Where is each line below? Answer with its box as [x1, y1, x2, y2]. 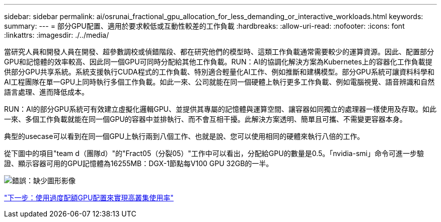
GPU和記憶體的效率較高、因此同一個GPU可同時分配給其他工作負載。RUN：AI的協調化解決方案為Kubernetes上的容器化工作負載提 [4, 57, 432, 66]
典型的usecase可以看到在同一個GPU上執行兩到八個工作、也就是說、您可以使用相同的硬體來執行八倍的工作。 [4, 132, 364, 140]
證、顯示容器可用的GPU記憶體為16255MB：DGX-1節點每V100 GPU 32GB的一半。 [4, 159, 273, 168]
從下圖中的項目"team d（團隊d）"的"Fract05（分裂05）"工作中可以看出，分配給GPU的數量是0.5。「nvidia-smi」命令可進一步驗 [4, 149, 424, 158]
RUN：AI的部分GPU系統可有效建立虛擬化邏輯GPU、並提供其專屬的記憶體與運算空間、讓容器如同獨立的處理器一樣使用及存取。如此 [4, 105, 437, 113]
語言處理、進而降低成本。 [4, 88, 89, 96]
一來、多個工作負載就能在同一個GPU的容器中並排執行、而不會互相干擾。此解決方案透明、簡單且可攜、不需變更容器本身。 [4, 115, 407, 123]
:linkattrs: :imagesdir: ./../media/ [4, 31, 109, 39]
